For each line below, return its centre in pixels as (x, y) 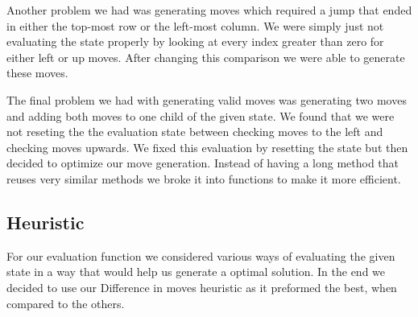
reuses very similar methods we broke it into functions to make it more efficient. (204, 178)
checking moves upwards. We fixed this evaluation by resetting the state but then (207, 147)
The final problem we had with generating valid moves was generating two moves (207, 99)
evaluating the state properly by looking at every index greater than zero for (195, 41)
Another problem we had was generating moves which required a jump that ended (209, 10)
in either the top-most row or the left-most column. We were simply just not (195, 25)
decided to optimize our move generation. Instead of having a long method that (203, 163)
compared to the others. (66, 303)
